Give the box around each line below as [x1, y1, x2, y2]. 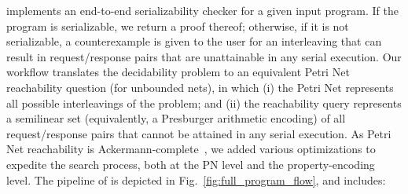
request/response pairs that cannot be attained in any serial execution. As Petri [6, 125, 391, 141]
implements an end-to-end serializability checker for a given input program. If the [6, 2, 399, 18]
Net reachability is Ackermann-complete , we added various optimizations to [6, 141, 376, 157]
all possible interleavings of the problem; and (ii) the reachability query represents [6, 94, 402, 111]
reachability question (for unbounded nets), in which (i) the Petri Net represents [6, 79, 394, 95]
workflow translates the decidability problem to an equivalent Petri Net [6, 64, 350, 80]
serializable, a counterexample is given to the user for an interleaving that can [6, 33, 382, 49]
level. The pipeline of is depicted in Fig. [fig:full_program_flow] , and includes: [6, 171, 386, 188]
